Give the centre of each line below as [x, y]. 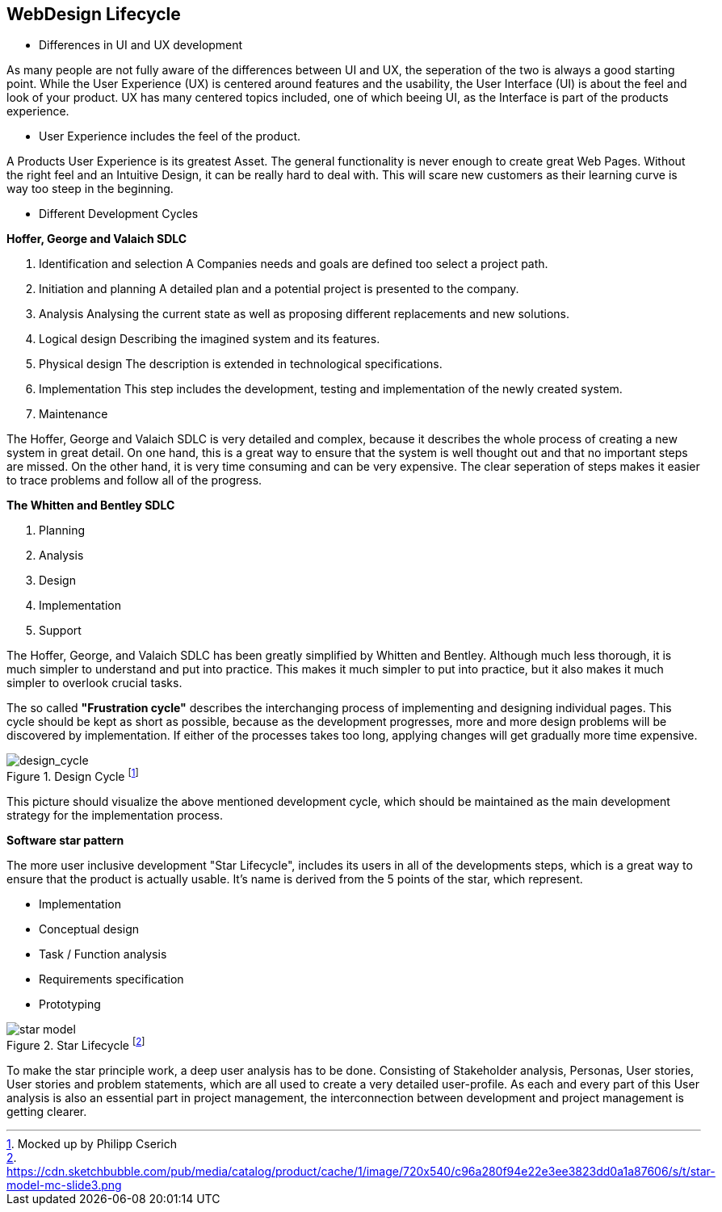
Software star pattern [65, 841]
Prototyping [70, 1004]
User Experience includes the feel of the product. [170, 136]
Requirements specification [111, 979]
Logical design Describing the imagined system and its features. [210, 339]
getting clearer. [47, 1111]
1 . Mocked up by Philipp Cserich [92, 1143]
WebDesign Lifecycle [94, 14]
